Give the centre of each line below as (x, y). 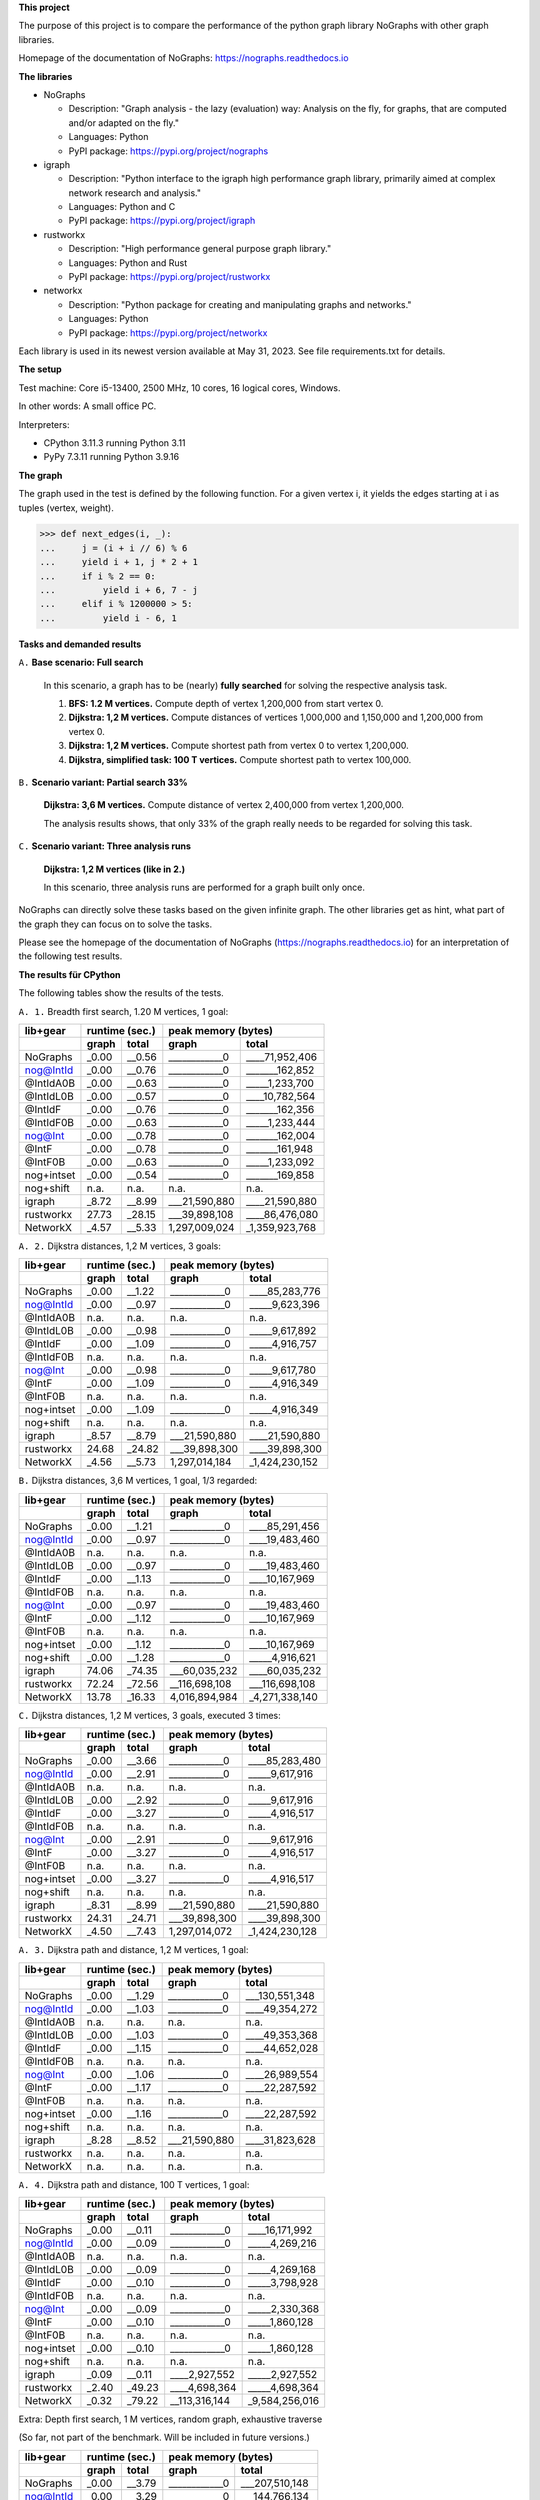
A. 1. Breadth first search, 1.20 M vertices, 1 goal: (123, 1011)
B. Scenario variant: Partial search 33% (103, 782)
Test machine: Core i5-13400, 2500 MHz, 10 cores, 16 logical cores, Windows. (179, 387)
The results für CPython (69, 974)
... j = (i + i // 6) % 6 (113, 548)
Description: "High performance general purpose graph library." (200, 249)
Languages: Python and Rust (128, 262)
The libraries (45, 76)
